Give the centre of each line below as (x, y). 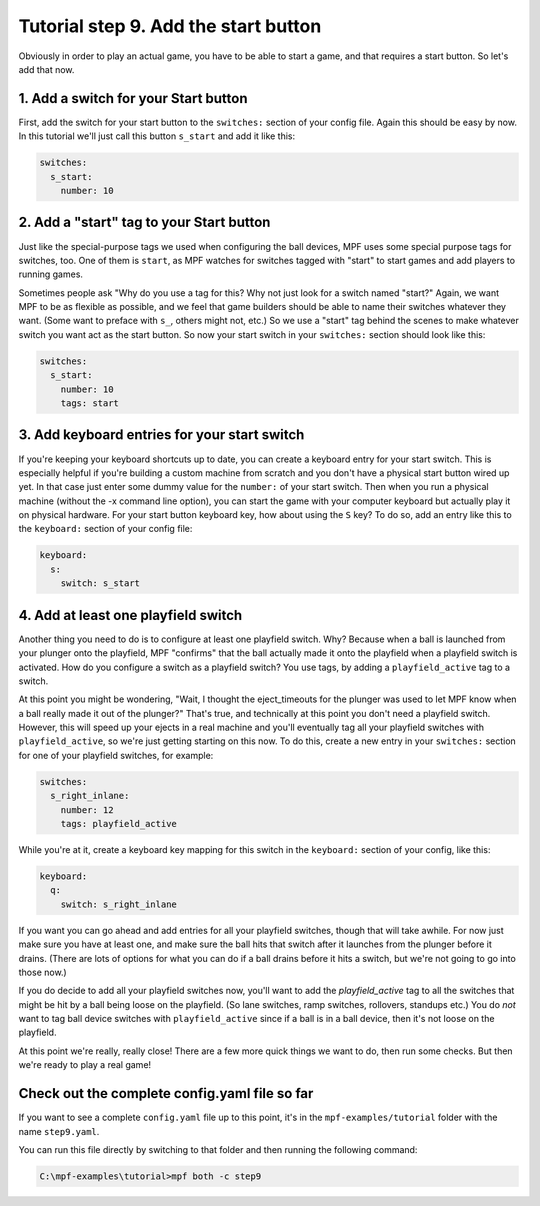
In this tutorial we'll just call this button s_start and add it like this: (157, 136)
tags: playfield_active (118, 823)
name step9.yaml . (59, 1131)
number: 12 (87, 809)
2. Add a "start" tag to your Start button (144, 222)
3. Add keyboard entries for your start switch (161, 435)
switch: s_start (100, 583)
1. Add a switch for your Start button (133, 98)
